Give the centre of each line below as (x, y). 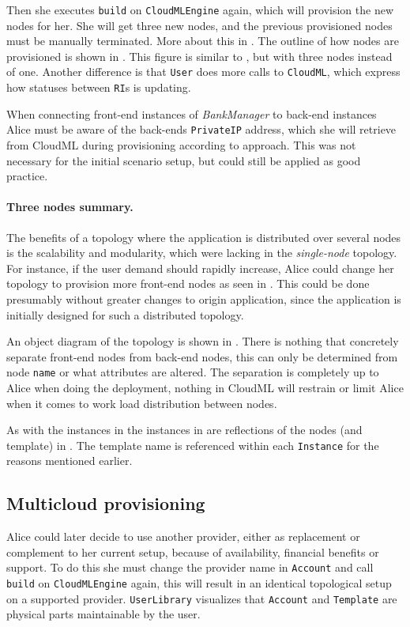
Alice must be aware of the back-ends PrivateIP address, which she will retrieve (201, 129)
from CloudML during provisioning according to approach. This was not (181, 145)
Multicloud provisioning (106, 503)
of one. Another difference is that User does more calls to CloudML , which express (203, 72)
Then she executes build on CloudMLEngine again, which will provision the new (200, 9)
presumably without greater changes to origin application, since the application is (204, 298)
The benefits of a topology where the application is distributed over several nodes (204, 237)
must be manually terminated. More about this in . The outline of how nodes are (203, 41)
